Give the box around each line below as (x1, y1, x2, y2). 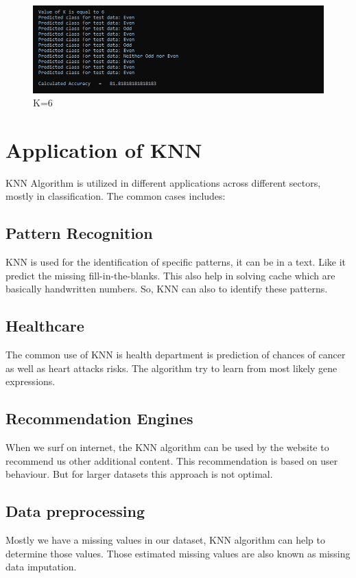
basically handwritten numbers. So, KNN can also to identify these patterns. (5, 281, 328, 296)
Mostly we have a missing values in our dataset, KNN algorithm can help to (5, 533, 325, 547)
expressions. (5, 374, 56, 389)
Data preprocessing (5, 500, 145, 522)
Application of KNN (5, 135, 202, 163)
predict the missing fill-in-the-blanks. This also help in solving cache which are (5, 268, 335, 282)
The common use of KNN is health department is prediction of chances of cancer (5, 347, 346, 362)
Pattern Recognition (5, 222, 153, 244)
